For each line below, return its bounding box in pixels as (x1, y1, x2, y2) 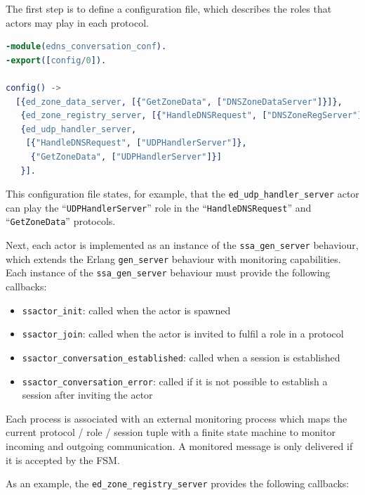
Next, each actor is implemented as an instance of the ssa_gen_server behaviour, (6, 238, 359, 252)
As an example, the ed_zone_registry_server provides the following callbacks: (6, 476, 350, 491)
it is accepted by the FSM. (6, 452, 120, 467)
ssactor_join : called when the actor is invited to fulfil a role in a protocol (22, 326, 344, 341)
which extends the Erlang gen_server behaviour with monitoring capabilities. (6, 251, 341, 266)
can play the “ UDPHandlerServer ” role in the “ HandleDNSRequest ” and (6, 200, 312, 214)
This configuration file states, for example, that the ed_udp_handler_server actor (6, 186, 359, 201)
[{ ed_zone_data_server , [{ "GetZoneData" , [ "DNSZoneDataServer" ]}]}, (15, 96, 343, 107)
